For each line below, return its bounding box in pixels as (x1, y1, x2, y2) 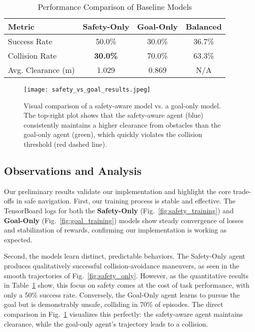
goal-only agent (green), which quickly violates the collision (24, 129, 202, 139)
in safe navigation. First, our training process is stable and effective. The (16, 196, 236, 206)
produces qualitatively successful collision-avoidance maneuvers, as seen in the (4, 260, 239, 270)
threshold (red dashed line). (24, 139, 107, 149)
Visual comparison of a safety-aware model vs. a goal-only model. (24, 100, 221, 110)
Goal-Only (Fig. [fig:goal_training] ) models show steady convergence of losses (4, 215, 244, 225)
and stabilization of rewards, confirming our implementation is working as (4, 225, 227, 235)
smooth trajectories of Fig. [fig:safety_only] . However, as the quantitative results (4, 270, 249, 280)
